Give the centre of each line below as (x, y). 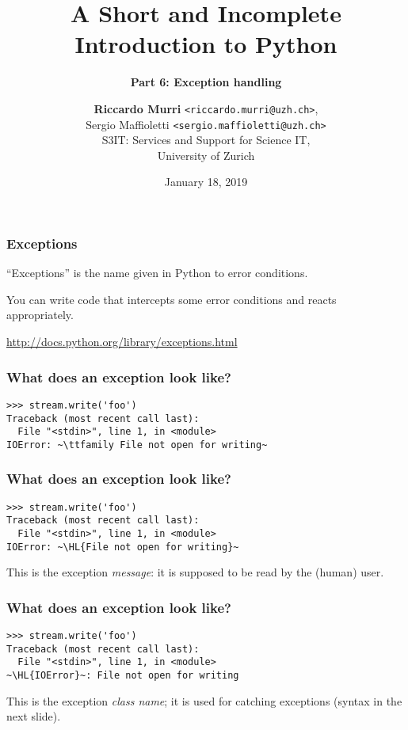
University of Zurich (206, 155)
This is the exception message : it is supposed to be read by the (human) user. (195, 572)
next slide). (34, 716)
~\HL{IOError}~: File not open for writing (123, 676)
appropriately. (40, 315)
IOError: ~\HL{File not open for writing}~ (123, 547)
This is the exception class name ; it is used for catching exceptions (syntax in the (204, 700)
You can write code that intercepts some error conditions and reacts (172, 299)
